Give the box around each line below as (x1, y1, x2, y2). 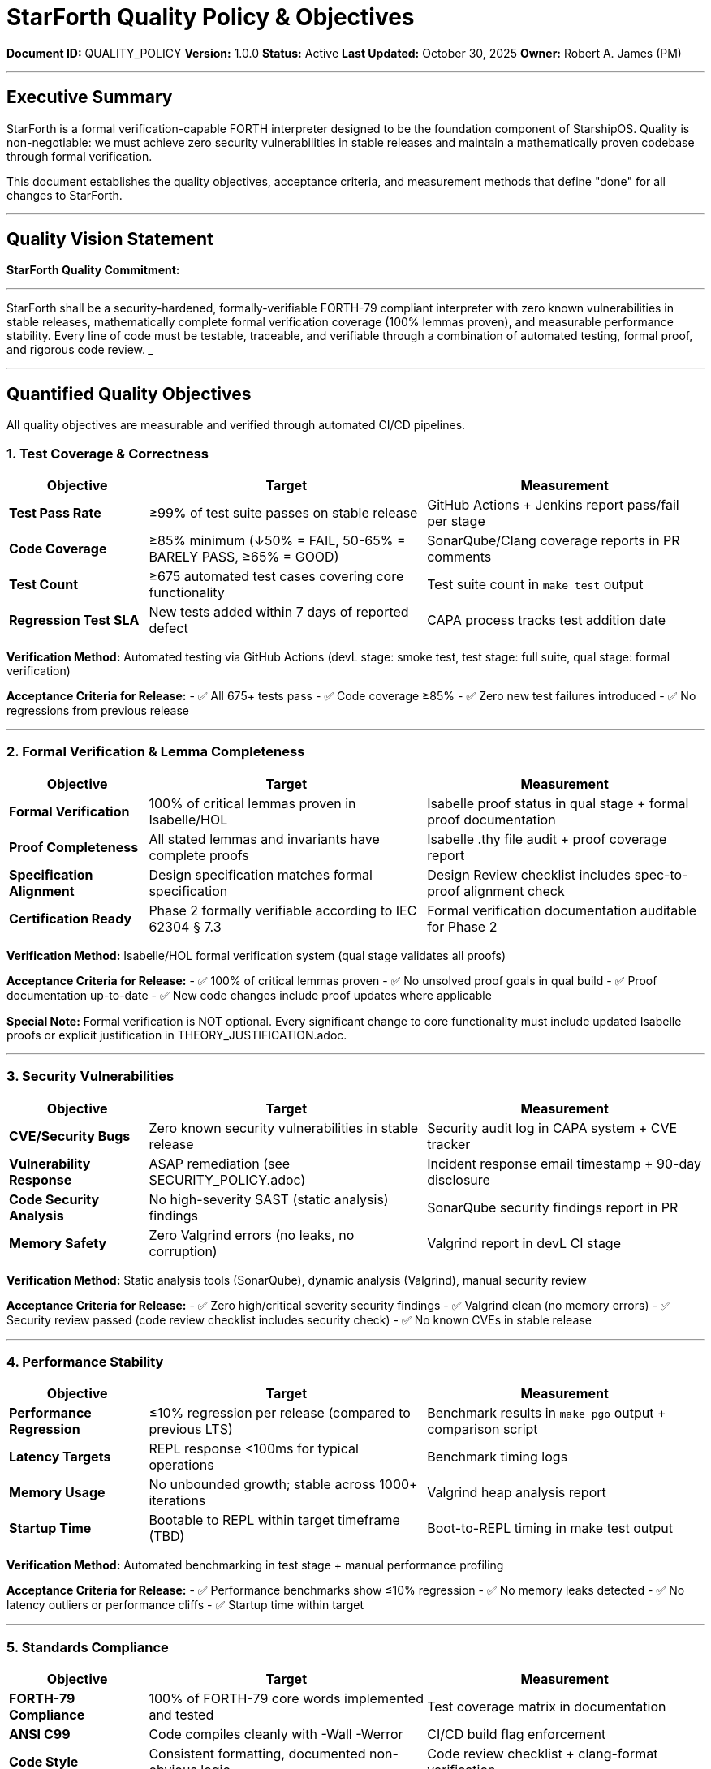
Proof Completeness (9, 838, 139, 855)
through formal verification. (6, 148, 153, 163)
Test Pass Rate (9, 505, 101, 522)
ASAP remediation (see (149, 1155, 291, 1172)
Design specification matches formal (149, 866, 373, 883)
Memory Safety (9, 1234, 107, 1251)
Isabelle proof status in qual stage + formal (427, 794, 689, 811)
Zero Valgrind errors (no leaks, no (149, 1226, 355, 1243)
